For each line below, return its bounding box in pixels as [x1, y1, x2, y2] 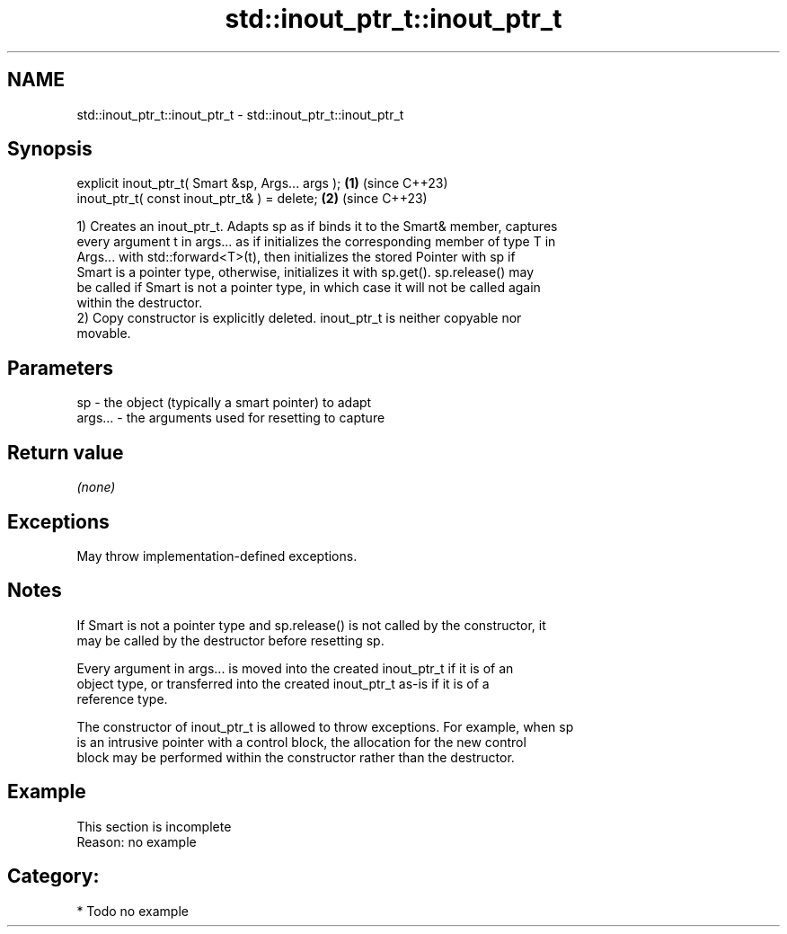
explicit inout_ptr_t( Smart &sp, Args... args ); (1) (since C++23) [76, 175, 448, 191]
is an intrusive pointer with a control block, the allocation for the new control [76, 734, 526, 750]
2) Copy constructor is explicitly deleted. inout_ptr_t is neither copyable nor [76, 310, 522, 326]
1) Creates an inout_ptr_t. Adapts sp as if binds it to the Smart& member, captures [76, 218, 558, 235]
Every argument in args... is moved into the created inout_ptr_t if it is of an [76, 660, 514, 676]
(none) [76, 479, 116, 495]
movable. [76, 325, 131, 342]
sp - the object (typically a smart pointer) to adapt [76, 395, 372, 411]
